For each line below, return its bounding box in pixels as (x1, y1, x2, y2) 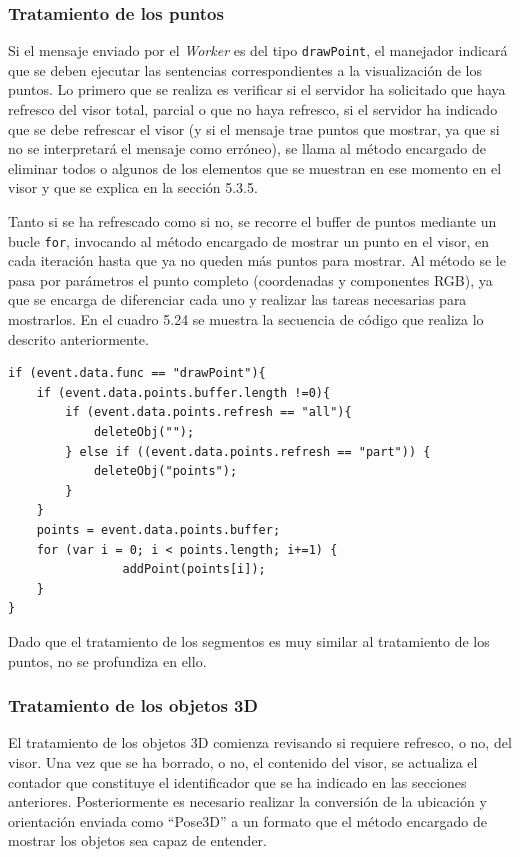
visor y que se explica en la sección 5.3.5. (8, 177, 258, 198)
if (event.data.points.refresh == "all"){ (65, 405, 352, 420)
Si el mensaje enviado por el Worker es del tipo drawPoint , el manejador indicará (8, 40, 508, 61)
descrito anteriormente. (8, 328, 149, 349)
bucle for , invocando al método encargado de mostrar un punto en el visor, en (8, 230, 490, 251)
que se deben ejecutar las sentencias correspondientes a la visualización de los (8, 59, 482, 80)
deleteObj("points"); (93, 464, 238, 479)
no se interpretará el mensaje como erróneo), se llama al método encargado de (8, 138, 486, 159)
